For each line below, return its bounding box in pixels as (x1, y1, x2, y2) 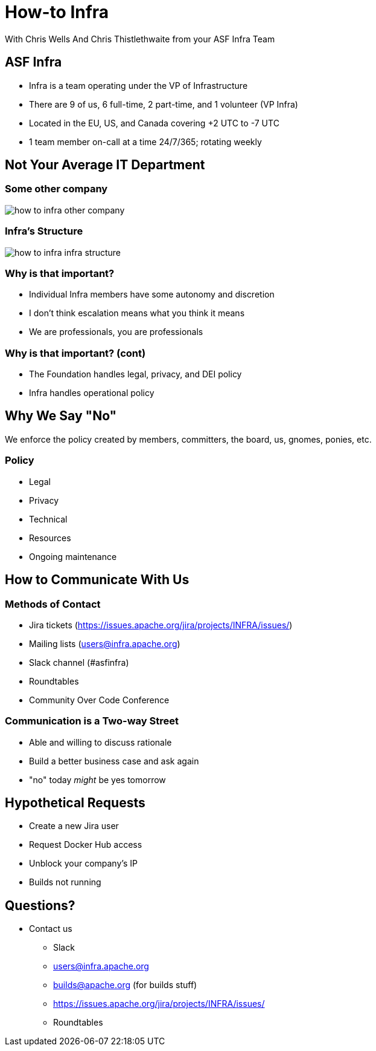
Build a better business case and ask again (29, 755, 199, 766)
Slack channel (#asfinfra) (29, 657, 129, 668)
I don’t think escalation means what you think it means (29, 308, 245, 319)
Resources (29, 532, 71, 543)
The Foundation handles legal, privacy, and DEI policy (29, 369, 242, 380)
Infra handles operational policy (29, 388, 155, 399)
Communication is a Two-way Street (5, 715, 179, 727)
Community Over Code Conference (29, 694, 170, 705)
